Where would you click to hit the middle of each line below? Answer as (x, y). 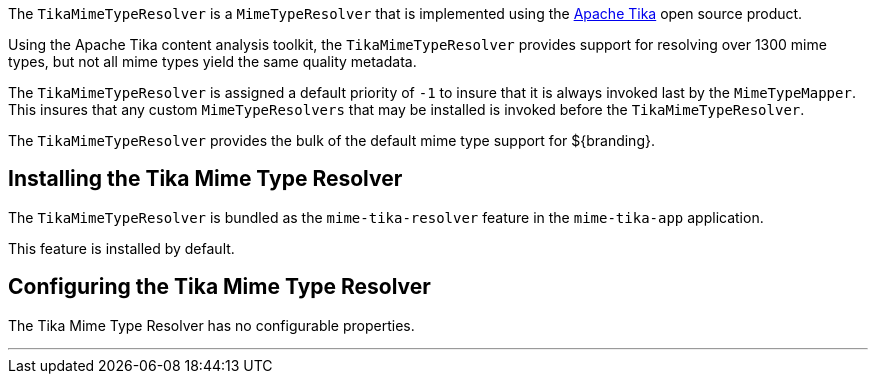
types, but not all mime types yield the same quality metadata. (212, 61)
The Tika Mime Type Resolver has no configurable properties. (211, 325)
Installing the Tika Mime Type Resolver (205, 179)
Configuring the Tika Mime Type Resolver (219, 287)
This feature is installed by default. (121, 248)
